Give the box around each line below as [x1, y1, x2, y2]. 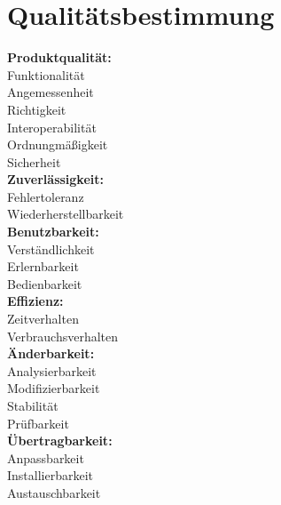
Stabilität [7, 397, 59, 414]
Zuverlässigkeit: [7, 170, 104, 188]
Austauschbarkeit [7, 483, 101, 501]
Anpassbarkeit [7, 448, 84, 467]
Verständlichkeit [7, 239, 95, 258]
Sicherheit [7, 152, 61, 171]
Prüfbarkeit [7, 413, 69, 432]
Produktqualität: [7, 48, 112, 67]
